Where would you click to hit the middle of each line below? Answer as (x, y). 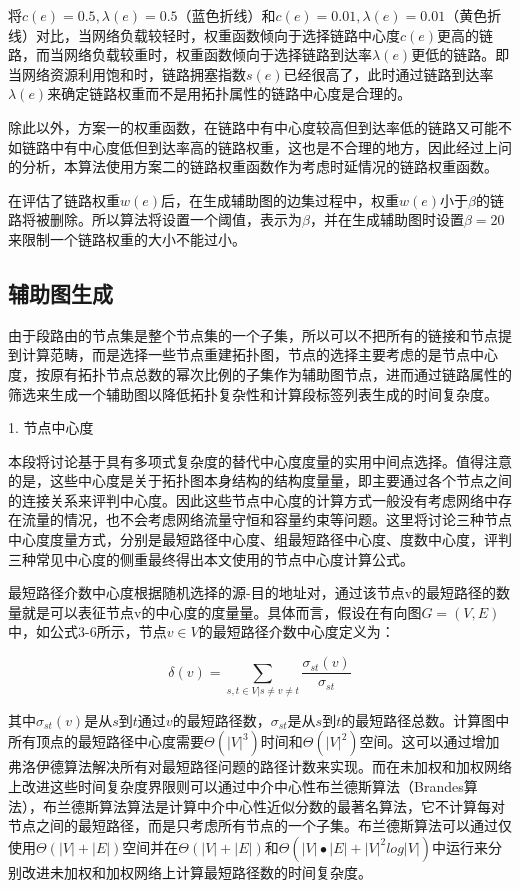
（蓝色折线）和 (226, 15)
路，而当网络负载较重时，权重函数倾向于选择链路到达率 (190, 54)
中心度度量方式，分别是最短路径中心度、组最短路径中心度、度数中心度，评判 (260, 539)
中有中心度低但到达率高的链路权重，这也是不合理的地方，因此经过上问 (280, 146)
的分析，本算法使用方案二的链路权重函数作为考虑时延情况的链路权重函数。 (253, 166)
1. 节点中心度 (51, 427)
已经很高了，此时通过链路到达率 (388, 73)
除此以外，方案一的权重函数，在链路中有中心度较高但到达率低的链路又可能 (253, 126)
